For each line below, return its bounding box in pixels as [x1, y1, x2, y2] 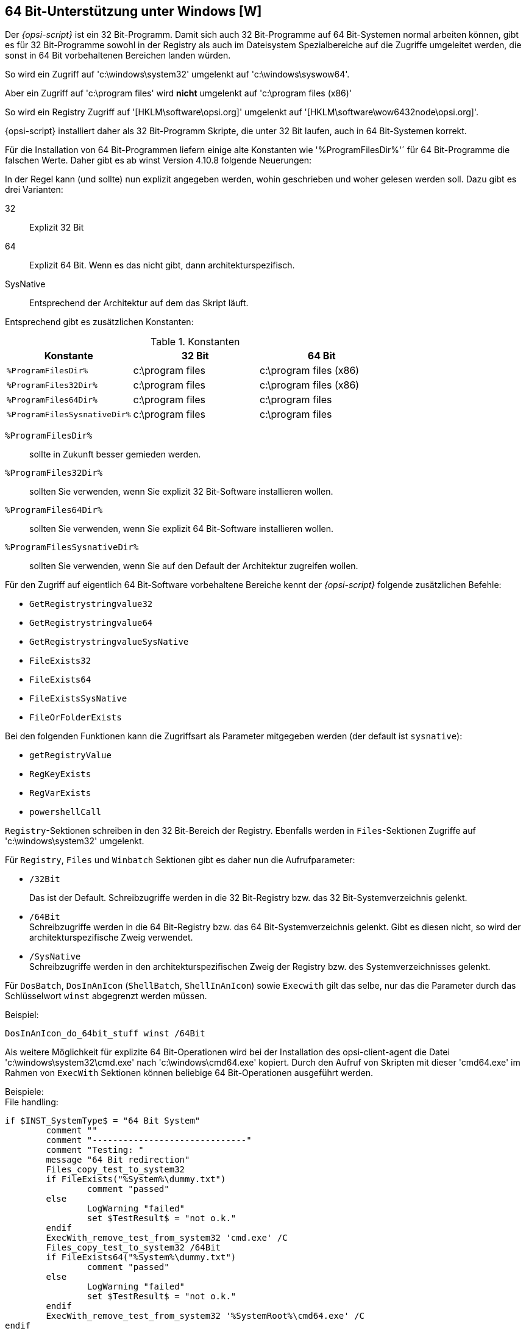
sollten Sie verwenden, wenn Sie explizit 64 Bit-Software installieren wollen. [29, 523, 334, 534]
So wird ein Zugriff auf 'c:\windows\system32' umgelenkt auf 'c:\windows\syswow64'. [5, 69, 350, 80]
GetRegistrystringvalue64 [29, 618, 153, 628]
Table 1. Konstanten [151, 335, 240, 348]
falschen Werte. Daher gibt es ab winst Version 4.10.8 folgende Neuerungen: [5, 155, 312, 166]
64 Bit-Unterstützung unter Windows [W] [5, 4, 262, 19]
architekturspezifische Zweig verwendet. [29, 932, 193, 943]
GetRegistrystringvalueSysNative [29, 637, 189, 647]
